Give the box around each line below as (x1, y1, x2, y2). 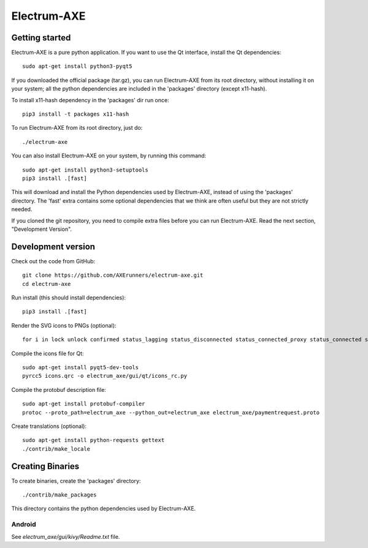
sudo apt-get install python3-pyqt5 (22, 63, 132, 70)
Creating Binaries (11, 461, 80, 471)
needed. (11, 206, 33, 213)
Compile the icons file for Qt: (11, 350, 84, 357)
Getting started (11, 32, 71, 43)
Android (11, 520, 36, 529)
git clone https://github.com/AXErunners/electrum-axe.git (22, 272, 204, 279)
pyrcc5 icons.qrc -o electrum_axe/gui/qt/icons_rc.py (22, 372, 187, 380)
